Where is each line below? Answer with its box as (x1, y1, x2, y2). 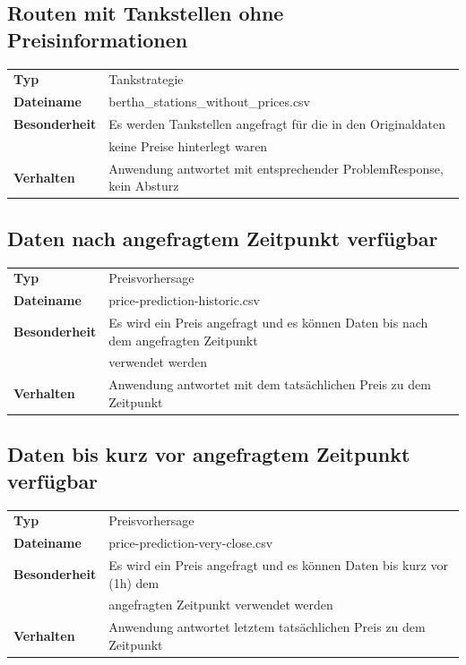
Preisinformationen (7, 25, 188, 53)
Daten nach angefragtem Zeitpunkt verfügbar (7, 224, 438, 252)
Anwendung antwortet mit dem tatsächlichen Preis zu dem (108, 375, 431, 394)
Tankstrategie (108, 70, 184, 89)
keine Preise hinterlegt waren (108, 136, 268, 155)
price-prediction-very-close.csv (108, 533, 273, 552)
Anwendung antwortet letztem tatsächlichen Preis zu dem (108, 618, 426, 636)
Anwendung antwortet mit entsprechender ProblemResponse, (108, 158, 444, 177)
